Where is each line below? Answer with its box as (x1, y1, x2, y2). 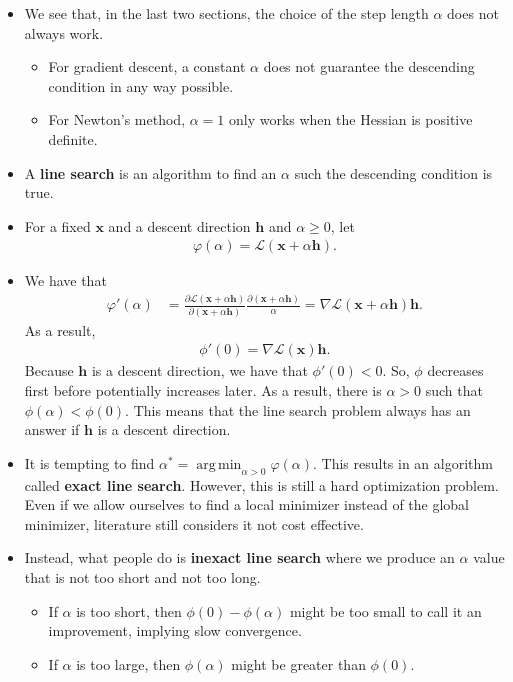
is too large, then (76, 653, 181, 674)
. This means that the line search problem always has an (125, 399, 471, 420)
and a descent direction (108, 215, 251, 236)
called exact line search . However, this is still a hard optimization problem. (24, 474, 499, 495)
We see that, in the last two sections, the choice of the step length (24, 3, 429, 23)
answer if (24, 419, 80, 440)
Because (24, 360, 74, 381)
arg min (196, 457, 242, 472)
